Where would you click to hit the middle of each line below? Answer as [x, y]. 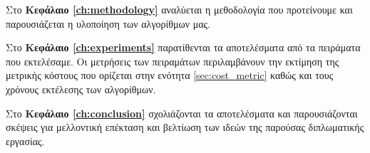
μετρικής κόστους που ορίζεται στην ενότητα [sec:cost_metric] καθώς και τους [170, 75]
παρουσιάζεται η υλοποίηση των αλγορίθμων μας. [108, 23]
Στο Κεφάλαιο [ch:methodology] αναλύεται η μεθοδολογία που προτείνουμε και [179, 9]
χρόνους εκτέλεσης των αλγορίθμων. [81, 89]
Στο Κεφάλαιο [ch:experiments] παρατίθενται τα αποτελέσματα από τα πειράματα [183, 47]
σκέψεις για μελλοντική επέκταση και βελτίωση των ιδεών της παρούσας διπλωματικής [185, 127]
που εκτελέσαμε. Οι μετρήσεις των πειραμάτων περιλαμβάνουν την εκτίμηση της [173, 61]
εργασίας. [25, 141]
